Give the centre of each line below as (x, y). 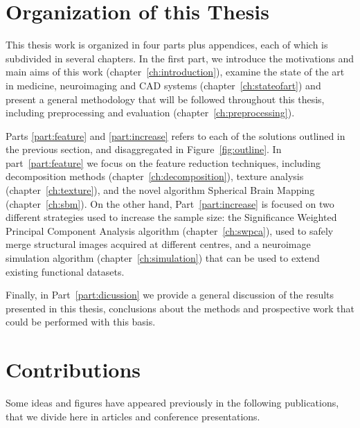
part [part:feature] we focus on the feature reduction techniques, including (163, 162)
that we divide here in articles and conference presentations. (133, 416)
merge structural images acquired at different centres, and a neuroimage (158, 244)
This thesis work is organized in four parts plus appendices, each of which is (167, 45)
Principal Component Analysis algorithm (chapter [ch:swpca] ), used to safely (170, 230)
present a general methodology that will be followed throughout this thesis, (165, 99)
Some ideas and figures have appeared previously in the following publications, (172, 403)
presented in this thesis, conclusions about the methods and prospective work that (180, 308)
